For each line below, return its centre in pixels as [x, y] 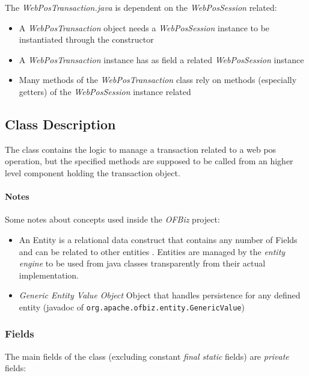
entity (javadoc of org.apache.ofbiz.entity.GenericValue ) [132, 307]
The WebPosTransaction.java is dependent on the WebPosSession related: [141, 7]
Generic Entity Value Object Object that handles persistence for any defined [160, 295]
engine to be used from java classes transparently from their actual [142, 263]
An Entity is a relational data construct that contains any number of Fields [158, 239]
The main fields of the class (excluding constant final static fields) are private [147, 356]
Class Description [60, 124]
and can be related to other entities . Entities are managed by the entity [152, 251]
